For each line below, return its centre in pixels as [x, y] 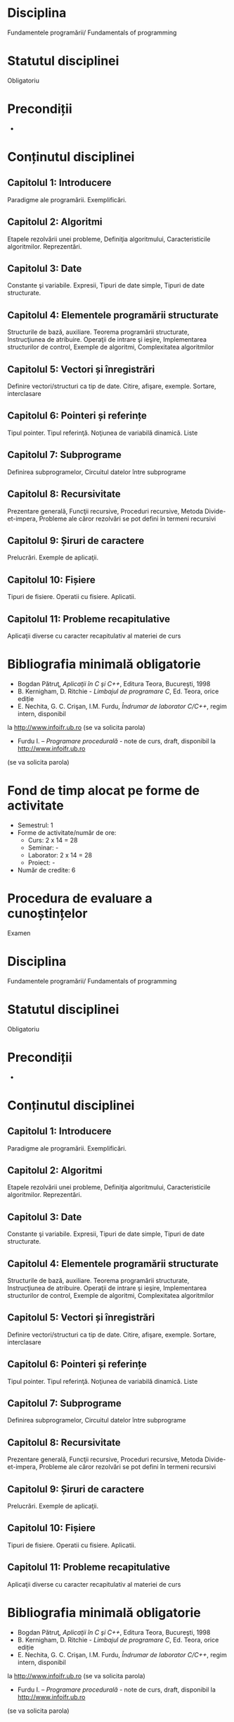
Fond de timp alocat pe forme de [104, 791]
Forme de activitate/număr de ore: [67, 832]
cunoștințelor [47, 913]
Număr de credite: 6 [46, 870]
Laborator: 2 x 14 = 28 [60, 855]
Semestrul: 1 [35, 825]
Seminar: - [43, 848]
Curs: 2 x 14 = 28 [53, 840]
